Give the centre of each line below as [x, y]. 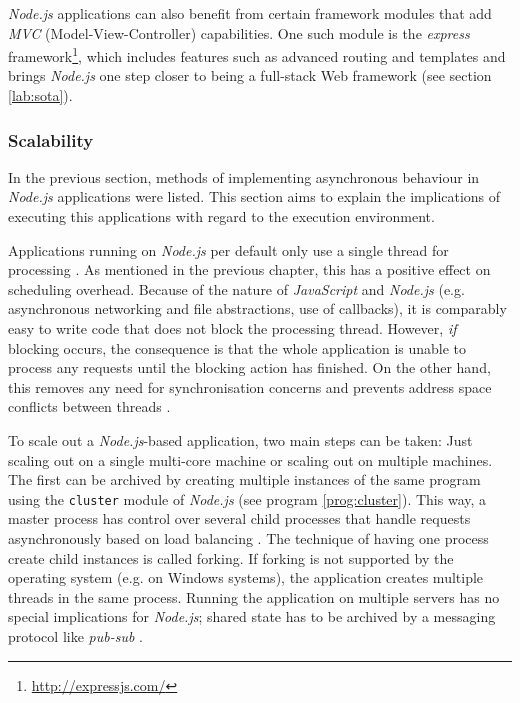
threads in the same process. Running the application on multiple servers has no [254, 596]
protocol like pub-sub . [75, 635]
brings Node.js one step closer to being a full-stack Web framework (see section [250, 75]
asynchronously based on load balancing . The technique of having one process [248, 538]
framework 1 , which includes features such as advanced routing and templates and [257, 54]
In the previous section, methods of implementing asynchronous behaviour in [244, 176]
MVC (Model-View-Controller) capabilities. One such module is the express [239, 32]
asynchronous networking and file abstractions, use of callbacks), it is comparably [257, 308]
